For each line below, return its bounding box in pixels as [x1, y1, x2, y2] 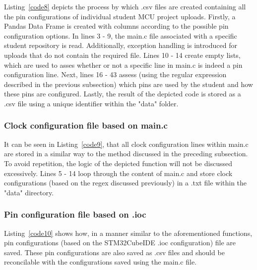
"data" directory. [4, 187, 54, 197]
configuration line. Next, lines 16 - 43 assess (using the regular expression [4, 69, 227, 80]
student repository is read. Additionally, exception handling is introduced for [4, 40, 237, 50]
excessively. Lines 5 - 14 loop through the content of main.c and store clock [4, 168, 233, 178]
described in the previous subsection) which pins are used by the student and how [4, 79, 253, 89]
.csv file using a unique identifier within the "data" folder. [4, 98, 179, 108]
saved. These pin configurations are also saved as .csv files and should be [4, 247, 225, 257]
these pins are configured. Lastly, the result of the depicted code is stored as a [4, 89, 241, 99]
